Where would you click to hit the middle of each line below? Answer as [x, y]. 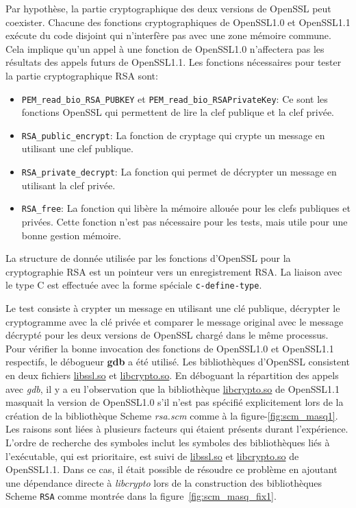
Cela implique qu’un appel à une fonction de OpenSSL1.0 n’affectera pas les [165, 48]
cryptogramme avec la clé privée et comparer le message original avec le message [175, 321]
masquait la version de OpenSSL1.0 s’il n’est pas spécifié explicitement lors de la [175, 402]
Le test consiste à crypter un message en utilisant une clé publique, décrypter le [173, 308]
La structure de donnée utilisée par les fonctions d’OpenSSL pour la [148, 258]
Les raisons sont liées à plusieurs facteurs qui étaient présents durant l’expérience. [177, 429]
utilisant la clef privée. [68, 185]
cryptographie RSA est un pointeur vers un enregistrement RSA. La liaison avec [174, 271]
